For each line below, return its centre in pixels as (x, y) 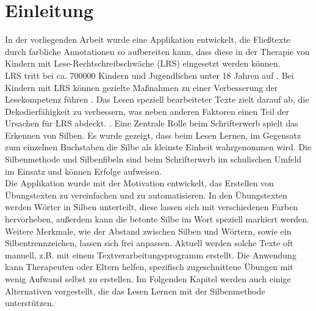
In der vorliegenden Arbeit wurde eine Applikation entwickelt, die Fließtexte (148, 39)
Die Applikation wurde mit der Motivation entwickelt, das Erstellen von (139, 183)
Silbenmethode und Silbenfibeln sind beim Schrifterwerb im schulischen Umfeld (153, 159)
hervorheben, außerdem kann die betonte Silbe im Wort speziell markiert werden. (157, 219)
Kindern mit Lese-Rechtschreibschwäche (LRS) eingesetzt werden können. (143, 63)
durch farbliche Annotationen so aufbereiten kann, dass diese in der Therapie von (157, 51)
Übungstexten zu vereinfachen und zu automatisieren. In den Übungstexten (146, 195)
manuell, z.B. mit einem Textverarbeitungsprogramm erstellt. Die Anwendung (151, 254)
